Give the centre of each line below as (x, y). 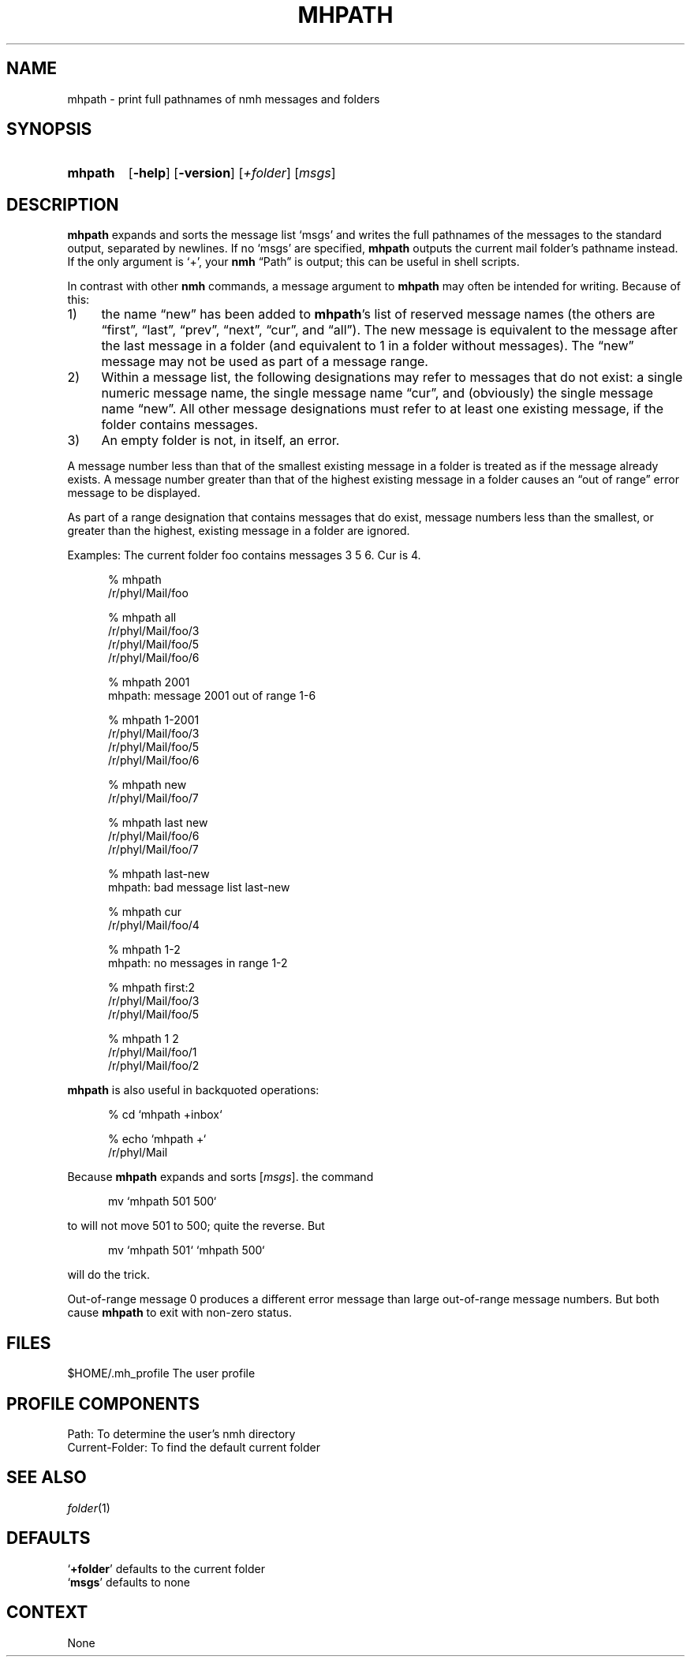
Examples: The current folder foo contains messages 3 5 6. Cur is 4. (244, 555)
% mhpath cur (145, 912)
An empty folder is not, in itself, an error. (220, 441)
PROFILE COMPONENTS (103, 1403)
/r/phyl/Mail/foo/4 (154, 925)
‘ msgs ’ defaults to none (129, 1582)
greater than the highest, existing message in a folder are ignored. (239, 531)
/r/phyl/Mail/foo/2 (154, 1066)
